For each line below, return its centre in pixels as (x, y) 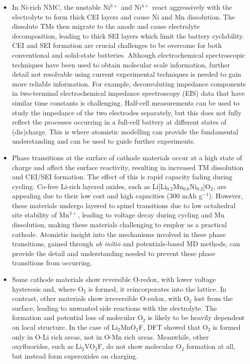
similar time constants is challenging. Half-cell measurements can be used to (126, 102)
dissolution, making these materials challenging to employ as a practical (119, 225)
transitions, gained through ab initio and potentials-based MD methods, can (126, 244)
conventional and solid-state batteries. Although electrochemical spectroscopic (129, 54)
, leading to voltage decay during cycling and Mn (151, 215)
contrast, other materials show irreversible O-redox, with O (101, 298)
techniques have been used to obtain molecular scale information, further (121, 64)
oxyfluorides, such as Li (47, 346)
